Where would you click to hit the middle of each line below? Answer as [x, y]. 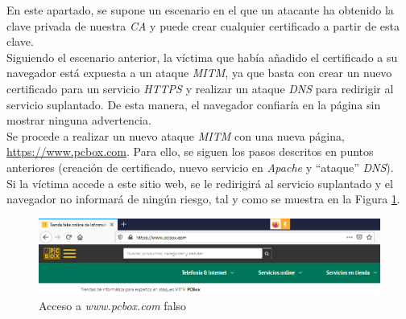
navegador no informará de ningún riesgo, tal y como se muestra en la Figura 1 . [203, 199]
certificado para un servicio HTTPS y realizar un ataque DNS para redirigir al [200, 88]
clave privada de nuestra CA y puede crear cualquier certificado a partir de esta [203, 25]
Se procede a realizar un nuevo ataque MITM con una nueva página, [176, 135]
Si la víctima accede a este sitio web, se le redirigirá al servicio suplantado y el [200, 183]
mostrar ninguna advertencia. [79, 120]
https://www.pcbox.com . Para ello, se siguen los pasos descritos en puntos [190, 151]
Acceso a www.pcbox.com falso [113, 305]
